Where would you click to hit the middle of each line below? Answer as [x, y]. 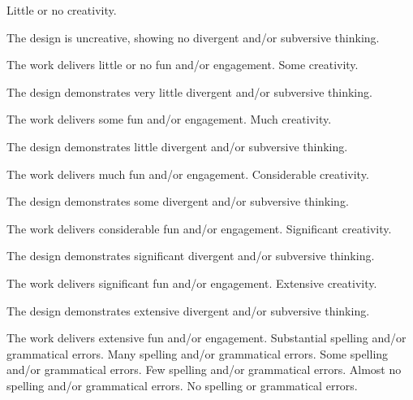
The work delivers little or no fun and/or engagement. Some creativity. [183, 65]
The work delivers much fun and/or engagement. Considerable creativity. [188, 174]
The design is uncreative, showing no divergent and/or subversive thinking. [193, 37]
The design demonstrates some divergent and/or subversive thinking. [178, 201]
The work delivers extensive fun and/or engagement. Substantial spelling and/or [206, 338]
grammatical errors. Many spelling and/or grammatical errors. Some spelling [198, 353]
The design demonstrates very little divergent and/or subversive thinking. [189, 91]
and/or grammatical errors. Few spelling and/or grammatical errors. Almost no [204, 370]
